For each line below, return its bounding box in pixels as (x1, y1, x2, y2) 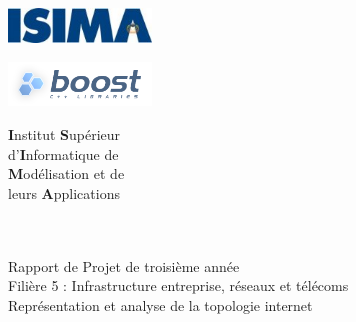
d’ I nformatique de (8, 143, 119, 164)
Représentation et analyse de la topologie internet (8, 294, 313, 315)
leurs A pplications (8, 182, 120, 203)
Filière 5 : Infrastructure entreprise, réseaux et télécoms (8, 275, 349, 296)
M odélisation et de (8, 163, 125, 184)
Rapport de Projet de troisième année (8, 255, 240, 276)
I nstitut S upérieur (8, 123, 121, 144)
